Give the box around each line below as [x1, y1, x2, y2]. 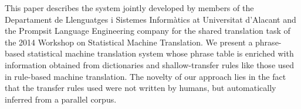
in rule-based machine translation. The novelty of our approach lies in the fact [5, 70, 286, 82]
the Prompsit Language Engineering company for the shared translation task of [5, 24, 290, 37]
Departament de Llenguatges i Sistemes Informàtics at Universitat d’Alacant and [5, 13, 296, 25]
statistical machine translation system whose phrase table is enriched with [27, 47, 294, 59]
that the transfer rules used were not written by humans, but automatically [5, 82, 276, 94]
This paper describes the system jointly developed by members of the [5, 2, 254, 13]
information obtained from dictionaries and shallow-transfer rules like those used [5, 58, 295, 71]
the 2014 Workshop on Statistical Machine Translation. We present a [5, 36, 253, 48]
